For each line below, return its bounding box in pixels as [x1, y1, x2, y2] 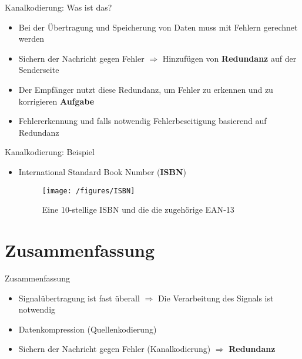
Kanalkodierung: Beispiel [5, 146, 95, 158]
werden [18, 32, 45, 45]
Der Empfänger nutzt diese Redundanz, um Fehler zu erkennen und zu [18, 83, 273, 95]
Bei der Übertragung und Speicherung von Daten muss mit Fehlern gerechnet [18, 21, 298, 33]
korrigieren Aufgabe [18, 95, 95, 107]
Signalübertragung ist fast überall [18, 291, 140, 304]
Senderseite [18, 63, 59, 76]
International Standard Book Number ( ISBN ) [18, 165, 187, 177]
